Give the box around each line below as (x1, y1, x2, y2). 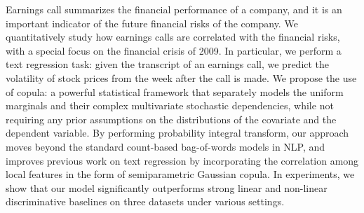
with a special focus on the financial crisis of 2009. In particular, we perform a (6, 43, 342, 57)
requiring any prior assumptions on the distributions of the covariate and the (6, 111, 337, 126)
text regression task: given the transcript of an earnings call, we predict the (6, 57, 330, 71)
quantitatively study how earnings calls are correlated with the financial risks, (6, 29, 340, 44)
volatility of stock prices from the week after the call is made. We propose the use (6, 70, 357, 85)
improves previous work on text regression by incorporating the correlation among (6, 153, 359, 167)
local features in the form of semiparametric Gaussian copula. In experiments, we (6, 167, 355, 181)
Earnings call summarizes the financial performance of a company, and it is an (6, 2, 342, 16)
